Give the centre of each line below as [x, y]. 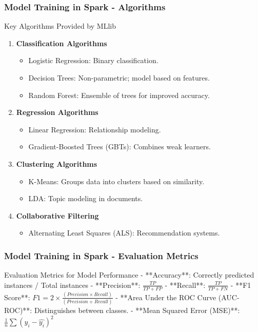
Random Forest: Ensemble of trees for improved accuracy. [119, 95]
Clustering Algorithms [57, 163]
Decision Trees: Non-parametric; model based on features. [119, 77]
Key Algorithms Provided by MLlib [60, 26]
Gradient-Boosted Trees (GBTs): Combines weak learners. [120, 147]
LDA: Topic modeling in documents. [86, 198]
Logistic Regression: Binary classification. [93, 60]
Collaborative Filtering [57, 215]
